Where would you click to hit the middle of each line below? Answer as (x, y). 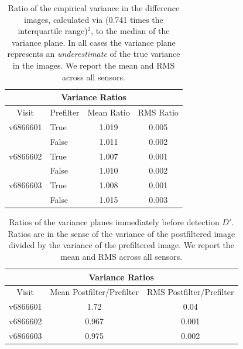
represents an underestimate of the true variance (94, 54)
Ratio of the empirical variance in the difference (94, 8)
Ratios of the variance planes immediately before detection (114, 222)
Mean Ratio (109, 112)
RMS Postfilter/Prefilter (190, 292)
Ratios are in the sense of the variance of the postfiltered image (121, 233)
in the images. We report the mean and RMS (94, 65)
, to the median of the (130, 31)
